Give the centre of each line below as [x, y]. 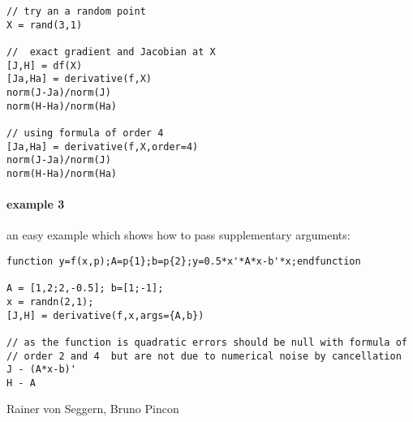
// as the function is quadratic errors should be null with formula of [207, 342]
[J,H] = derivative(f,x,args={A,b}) [105, 315]
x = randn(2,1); [50, 301]
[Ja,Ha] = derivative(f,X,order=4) [103, 146]
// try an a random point [76, 11]
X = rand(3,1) [45, 25]
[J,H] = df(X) [45, 65]
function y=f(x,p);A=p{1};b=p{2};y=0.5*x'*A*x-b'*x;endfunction [184, 261]
